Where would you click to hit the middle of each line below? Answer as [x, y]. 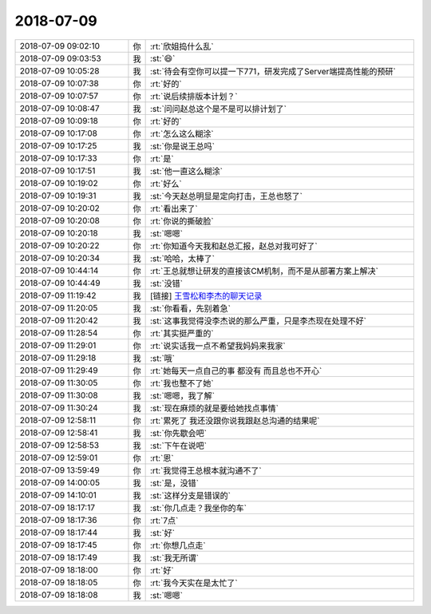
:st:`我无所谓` [175, 557]
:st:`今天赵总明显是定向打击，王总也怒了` [227, 196]
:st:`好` [163, 533]
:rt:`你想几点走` [178, 545]
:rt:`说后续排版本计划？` [194, 96]
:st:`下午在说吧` [179, 446]
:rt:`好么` [166, 184]
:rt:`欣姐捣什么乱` [182, 46]
